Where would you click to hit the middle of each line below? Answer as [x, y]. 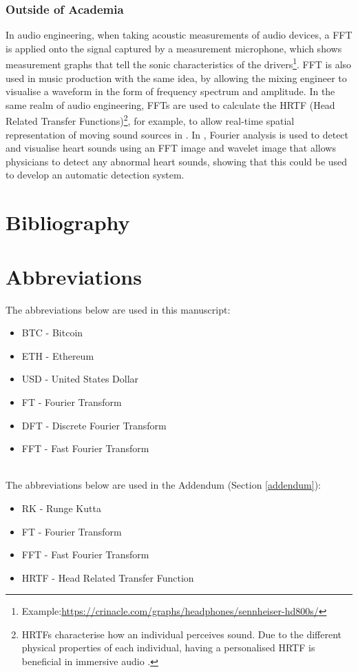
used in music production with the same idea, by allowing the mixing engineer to [176, 78]
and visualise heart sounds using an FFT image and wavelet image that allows [171, 148]
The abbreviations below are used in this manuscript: [118, 309]
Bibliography [68, 222]
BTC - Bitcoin [52, 333]
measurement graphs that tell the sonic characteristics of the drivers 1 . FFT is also [179, 63]
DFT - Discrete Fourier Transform [94, 425]
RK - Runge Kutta [61, 508]
